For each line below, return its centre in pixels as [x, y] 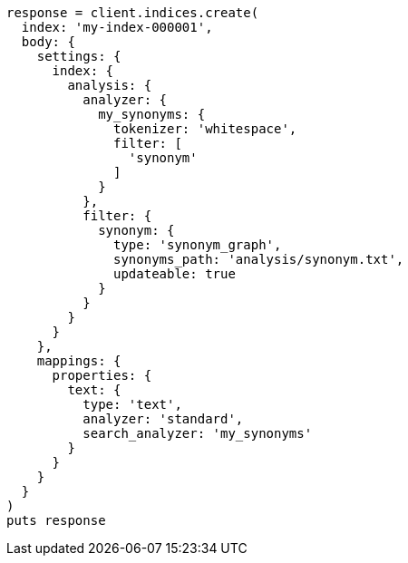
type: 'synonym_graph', [198, 245]
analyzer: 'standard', [163, 419]
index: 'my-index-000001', [117, 27]
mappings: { [79, 361]
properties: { [102, 375]
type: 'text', [132, 404]
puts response [56, 520]
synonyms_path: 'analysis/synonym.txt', [259, 259]
